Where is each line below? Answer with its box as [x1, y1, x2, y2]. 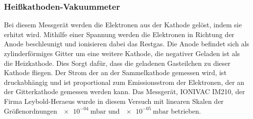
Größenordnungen [4, 105, 57, 116]
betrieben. [171, 105, 201, 116]
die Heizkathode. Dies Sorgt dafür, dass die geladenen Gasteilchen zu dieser [4, 58, 230, 68]
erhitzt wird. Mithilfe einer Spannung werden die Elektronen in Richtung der [4, 29, 234, 39]
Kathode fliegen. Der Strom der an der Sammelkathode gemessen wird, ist [4, 67, 227, 78]
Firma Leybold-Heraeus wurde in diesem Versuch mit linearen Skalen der [4, 96, 224, 106]
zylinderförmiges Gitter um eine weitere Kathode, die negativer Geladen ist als [4, 48, 240, 58]
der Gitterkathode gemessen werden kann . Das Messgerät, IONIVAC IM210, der [4, 86, 245, 97]
